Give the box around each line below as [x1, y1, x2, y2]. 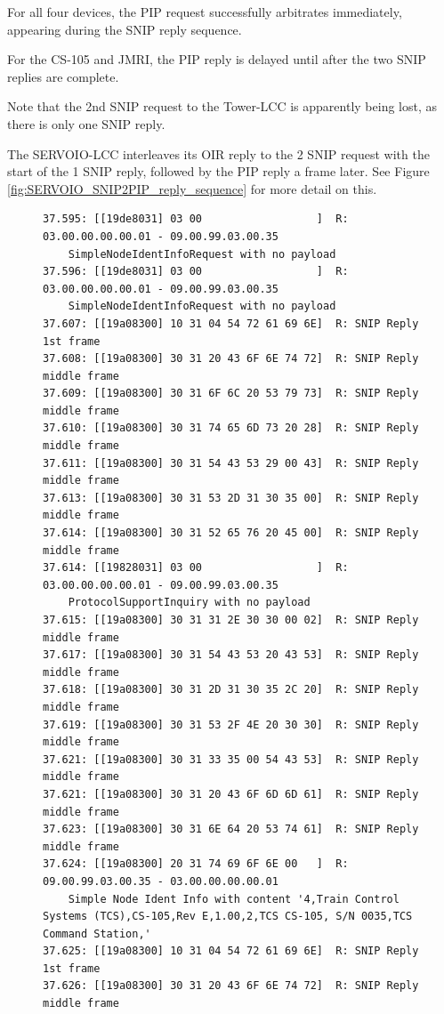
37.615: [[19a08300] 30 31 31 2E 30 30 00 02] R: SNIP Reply [43, 614, 419, 626]
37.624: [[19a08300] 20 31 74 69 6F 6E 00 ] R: [43, 857, 349, 871]
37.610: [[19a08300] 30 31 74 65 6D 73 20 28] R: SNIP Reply [43, 422, 419, 435]
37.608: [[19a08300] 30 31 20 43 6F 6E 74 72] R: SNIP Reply [43, 352, 419, 366]
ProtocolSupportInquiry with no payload [68, 596, 311, 609]
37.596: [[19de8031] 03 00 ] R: [43, 265, 349, 278]
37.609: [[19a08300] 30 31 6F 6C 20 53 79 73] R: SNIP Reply [43, 387, 419, 400]
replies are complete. [7, 67, 119, 85]
